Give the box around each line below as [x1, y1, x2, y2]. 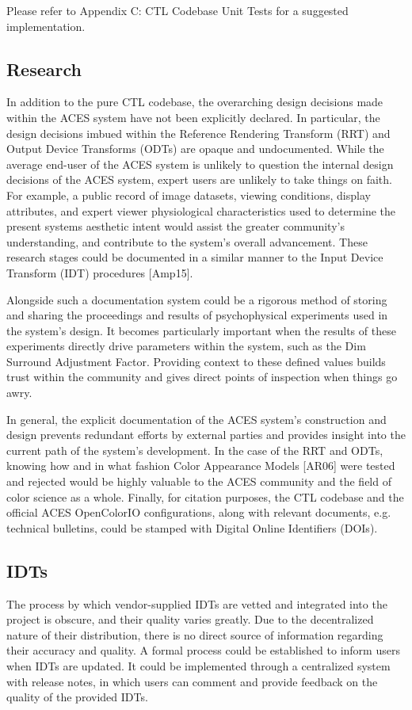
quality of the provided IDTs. [6, 689, 148, 705]
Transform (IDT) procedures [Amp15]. [6, 264, 193, 281]
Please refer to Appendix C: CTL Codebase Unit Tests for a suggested [6, 2, 349, 18]
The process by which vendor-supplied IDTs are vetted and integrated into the [6, 595, 387, 612]
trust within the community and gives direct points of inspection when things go [6, 368, 398, 385]
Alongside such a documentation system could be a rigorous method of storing [6, 291, 387, 307]
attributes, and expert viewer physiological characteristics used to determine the [6, 202, 395, 219]
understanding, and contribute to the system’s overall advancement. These [6, 233, 368, 250]
